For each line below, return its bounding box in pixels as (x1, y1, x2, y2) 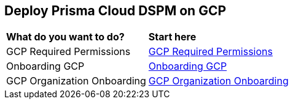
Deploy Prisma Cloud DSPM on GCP (4, 3, 227, 18)
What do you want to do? (6, 31, 125, 43)
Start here (148, 31, 197, 43)
